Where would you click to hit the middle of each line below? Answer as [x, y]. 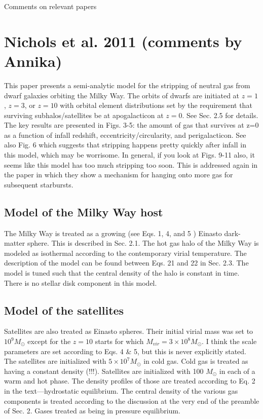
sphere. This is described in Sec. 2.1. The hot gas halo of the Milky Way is [143, 243]
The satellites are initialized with [55, 361]
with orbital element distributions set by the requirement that [156, 105]
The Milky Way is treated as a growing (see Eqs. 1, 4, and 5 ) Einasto [113, 233]
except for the [49, 341]
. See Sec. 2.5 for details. [220, 115]
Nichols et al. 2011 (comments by [123, 41]
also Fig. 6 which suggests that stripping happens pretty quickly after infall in [125, 145]
